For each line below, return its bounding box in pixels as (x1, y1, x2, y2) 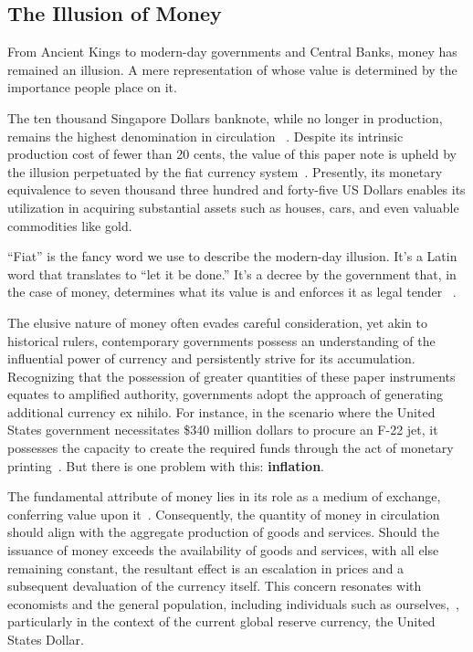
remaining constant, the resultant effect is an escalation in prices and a (7, 558, 405, 577)
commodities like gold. (7, 216, 132, 235)
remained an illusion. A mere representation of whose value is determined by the (7, 59, 457, 79)
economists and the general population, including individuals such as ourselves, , (7, 594, 459, 613)
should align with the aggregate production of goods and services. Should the (7, 522, 439, 542)
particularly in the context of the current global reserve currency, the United (7, 612, 436, 631)
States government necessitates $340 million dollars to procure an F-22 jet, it (7, 420, 438, 439)
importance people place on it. (7, 78, 177, 97)
